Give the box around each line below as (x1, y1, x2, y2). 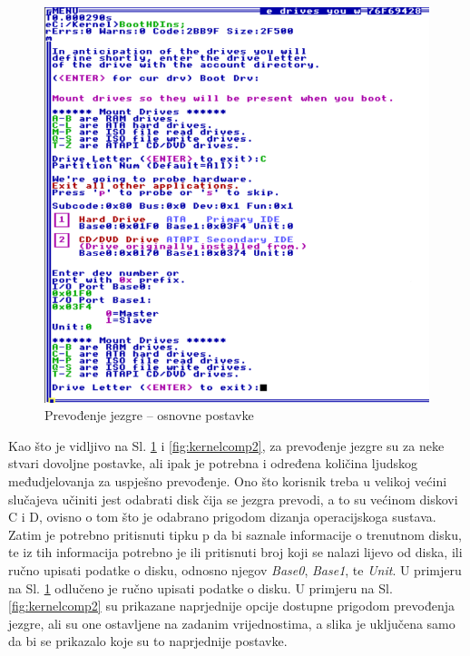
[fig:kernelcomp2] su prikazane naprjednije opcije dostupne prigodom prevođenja (8, 596, 455, 615)
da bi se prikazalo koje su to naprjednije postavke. (8, 632, 288, 651)
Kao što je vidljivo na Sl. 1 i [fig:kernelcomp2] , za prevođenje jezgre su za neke (8, 436, 445, 455)
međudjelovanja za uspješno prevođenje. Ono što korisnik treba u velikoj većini (8, 472, 447, 491)
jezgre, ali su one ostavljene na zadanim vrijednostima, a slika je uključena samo (8, 613, 455, 632)
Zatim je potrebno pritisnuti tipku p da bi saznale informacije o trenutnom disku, (8, 524, 462, 543)
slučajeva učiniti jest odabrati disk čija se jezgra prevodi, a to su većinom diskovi (8, 489, 458, 508)
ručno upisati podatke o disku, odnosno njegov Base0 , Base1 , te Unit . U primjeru (8, 561, 462, 580)
